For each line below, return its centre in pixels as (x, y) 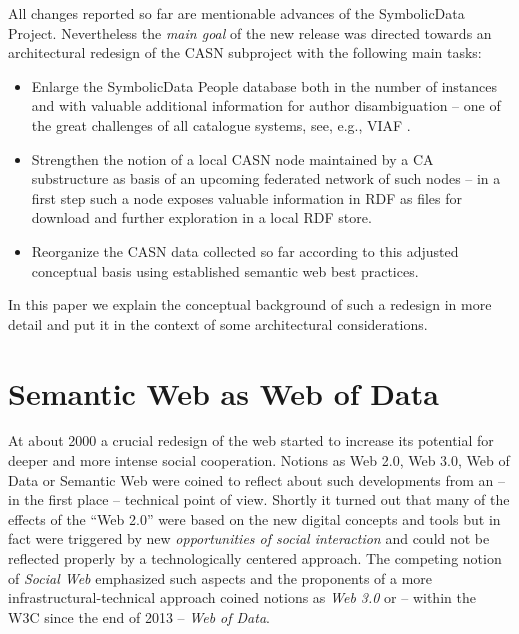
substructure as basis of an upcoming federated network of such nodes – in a (266, 178)
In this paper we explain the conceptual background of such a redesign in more (250, 304)
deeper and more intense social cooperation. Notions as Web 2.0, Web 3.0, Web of (259, 460)
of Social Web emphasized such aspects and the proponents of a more (220, 577)
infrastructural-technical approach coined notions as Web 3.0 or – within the (242, 597)
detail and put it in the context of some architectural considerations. (218, 323)
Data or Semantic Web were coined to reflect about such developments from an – (257, 479)
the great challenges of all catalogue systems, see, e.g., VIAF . (221, 124)
